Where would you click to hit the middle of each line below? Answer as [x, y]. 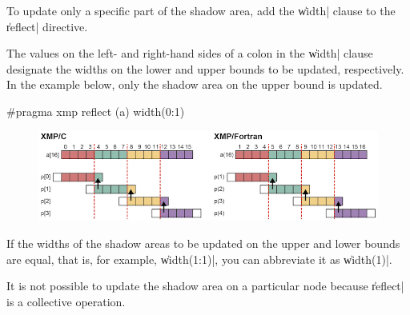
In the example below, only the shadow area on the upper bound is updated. [195, 84]
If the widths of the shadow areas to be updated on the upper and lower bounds [203, 243]
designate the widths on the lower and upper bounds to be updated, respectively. [205, 68]
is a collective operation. [66, 301]
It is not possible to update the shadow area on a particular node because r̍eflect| [205, 286]
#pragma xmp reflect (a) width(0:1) [96, 111]
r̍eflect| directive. [47, 26]
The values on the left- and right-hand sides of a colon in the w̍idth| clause [190, 53]
